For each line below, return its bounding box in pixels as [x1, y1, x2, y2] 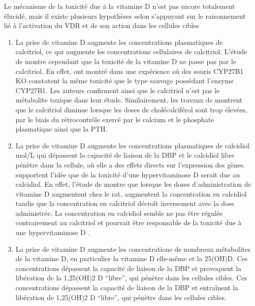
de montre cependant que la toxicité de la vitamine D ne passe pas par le [15, 56, 236, 66]
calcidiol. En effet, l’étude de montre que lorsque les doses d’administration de [15, 179, 252, 189]
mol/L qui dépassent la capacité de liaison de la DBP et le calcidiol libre [15, 150, 235, 160]
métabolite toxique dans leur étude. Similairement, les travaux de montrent [15, 95, 243, 105]
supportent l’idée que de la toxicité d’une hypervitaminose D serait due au [15, 169, 240, 179]
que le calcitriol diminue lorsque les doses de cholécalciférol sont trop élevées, [15, 104, 248, 114]
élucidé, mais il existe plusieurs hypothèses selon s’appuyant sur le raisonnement [4, 10, 246, 21]
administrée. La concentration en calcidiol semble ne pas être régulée [15, 207, 223, 218]
